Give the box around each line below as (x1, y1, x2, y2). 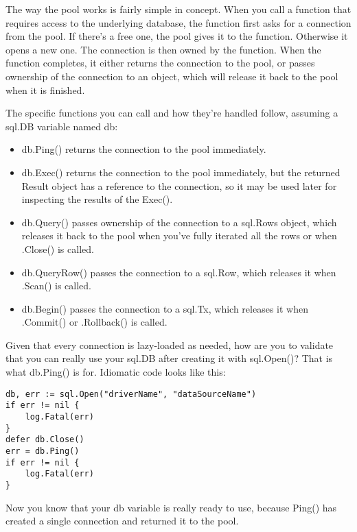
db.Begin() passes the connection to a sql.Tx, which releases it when (21, 301, 308, 315)
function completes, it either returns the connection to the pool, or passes (5, 56, 315, 70)
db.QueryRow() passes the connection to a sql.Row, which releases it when (21, 265, 336, 279)
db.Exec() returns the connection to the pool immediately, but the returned (21, 165, 341, 179)
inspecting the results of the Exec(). (21, 192, 173, 206)
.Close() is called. (21, 241, 94, 256)
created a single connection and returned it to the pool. (5, 513, 239, 528)
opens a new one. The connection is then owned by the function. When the (5, 42, 321, 56)
